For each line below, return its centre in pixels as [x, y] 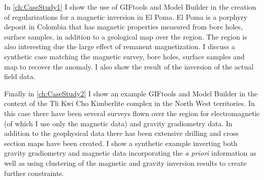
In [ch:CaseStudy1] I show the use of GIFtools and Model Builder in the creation [130, 7]
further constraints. [34, 173]
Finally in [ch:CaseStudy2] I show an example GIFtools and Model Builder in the [131, 93]
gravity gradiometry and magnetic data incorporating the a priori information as [130, 153]
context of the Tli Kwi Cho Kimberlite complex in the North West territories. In [129, 103]
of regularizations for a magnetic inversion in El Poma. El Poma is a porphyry [126, 16]
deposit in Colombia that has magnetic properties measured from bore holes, [123, 27]
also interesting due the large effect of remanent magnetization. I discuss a [120, 46]
